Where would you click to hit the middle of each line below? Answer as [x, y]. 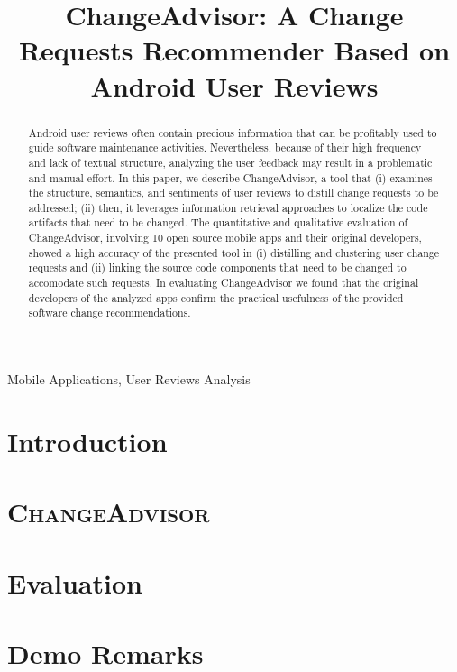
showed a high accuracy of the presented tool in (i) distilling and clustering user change [234, 252]
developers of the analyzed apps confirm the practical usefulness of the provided [216, 297]
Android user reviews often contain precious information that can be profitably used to [233, 132]
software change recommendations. [110, 313]
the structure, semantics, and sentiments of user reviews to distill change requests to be [233, 193]
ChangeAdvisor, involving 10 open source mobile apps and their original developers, [225, 238]
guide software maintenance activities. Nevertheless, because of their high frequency [225, 147]
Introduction [87, 441]
